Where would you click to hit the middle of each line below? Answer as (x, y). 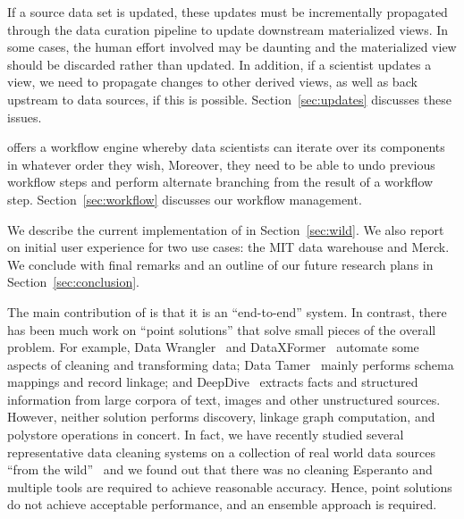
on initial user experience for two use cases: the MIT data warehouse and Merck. (228, 247)
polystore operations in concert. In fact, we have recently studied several (206, 435)
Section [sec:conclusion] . (73, 282)
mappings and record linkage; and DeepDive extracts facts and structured (213, 382)
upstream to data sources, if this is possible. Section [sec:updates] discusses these (229, 99)
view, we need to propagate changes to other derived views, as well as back (212, 82)
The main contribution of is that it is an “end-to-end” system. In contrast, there (227, 311)
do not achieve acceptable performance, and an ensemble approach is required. (222, 504)
